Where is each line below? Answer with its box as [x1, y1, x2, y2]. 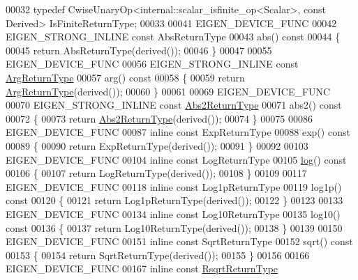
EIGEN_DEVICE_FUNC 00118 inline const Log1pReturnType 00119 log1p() [6, 179, 342, 194]
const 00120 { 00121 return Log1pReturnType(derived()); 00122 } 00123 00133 [6, 193, 343, 208]
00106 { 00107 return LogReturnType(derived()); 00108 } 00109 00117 [6, 166, 307, 180]
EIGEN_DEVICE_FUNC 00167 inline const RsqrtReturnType [6, 261, 278, 276]
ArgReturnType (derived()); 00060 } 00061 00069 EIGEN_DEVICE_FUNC [6, 84, 331, 98]
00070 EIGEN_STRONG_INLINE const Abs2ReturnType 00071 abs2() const [6, 98, 342, 112]
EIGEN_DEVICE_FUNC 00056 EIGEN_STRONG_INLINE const [6, 56, 299, 71]
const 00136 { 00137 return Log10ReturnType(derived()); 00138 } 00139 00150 [6, 220, 343, 235]
